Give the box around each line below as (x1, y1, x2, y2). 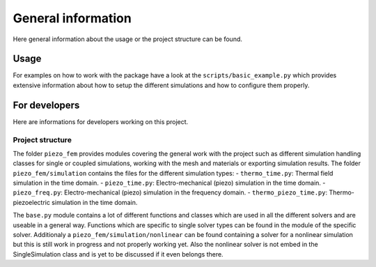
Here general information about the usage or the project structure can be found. (13, 35, 243, 43)
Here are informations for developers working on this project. (13, 117, 189, 125)
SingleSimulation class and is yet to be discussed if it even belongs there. (13, 250, 224, 258)
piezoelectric (13, 198, 50, 206)
